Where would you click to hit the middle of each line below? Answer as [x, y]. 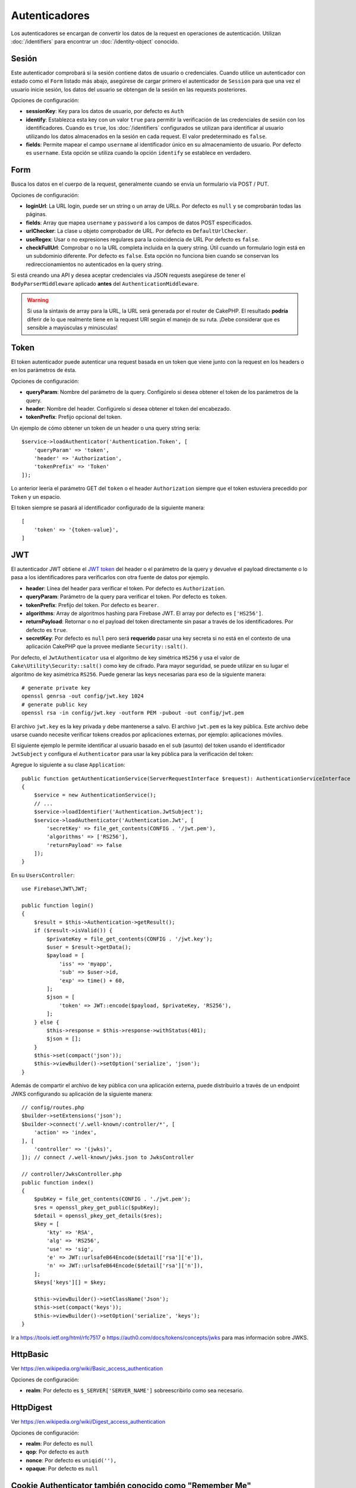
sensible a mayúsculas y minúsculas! [73, 328]
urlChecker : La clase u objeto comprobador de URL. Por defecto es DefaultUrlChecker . [137, 231]
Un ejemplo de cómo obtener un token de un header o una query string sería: [106, 428]
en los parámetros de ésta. [44, 370]
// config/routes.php [53, 1108]
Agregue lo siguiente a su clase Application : [68, 765]
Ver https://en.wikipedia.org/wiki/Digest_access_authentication [88, 1422]
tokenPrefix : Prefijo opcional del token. [74, 417]
